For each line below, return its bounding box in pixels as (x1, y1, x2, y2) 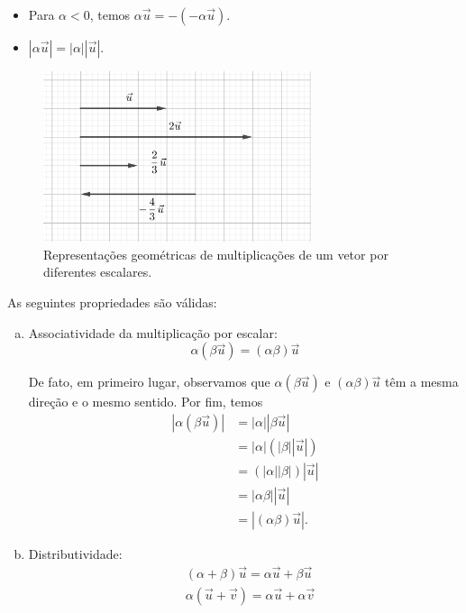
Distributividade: (28, 544, 123, 563)
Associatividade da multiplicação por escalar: (28, 323, 278, 342)
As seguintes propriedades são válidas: (7, 293, 217, 312)
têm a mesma (385, 372, 459, 391)
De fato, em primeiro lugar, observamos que (28, 372, 270, 391)
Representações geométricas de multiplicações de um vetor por (43, 244, 388, 263)
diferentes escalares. (43, 262, 152, 281)
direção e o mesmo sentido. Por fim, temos (28, 392, 263, 411)
